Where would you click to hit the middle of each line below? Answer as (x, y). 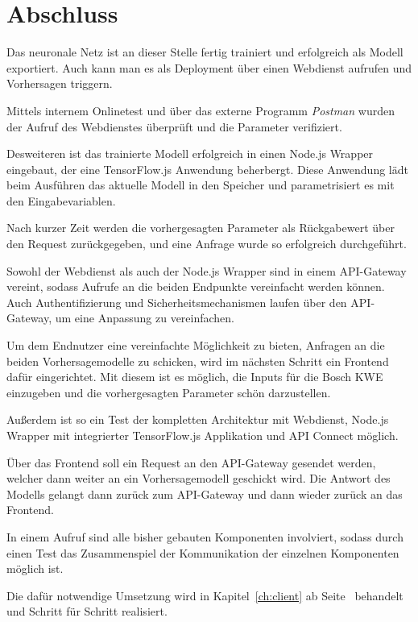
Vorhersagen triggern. (60, 83)
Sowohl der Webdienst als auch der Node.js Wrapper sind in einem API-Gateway (207, 270)
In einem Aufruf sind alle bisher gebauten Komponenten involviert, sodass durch (205, 536)
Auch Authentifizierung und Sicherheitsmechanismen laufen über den (177, 302)
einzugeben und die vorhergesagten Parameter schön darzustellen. (169, 392)
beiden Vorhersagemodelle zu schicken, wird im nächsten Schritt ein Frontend (198, 361)
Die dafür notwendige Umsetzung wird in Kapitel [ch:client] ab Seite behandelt (205, 595)
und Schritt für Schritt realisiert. (87, 611)
